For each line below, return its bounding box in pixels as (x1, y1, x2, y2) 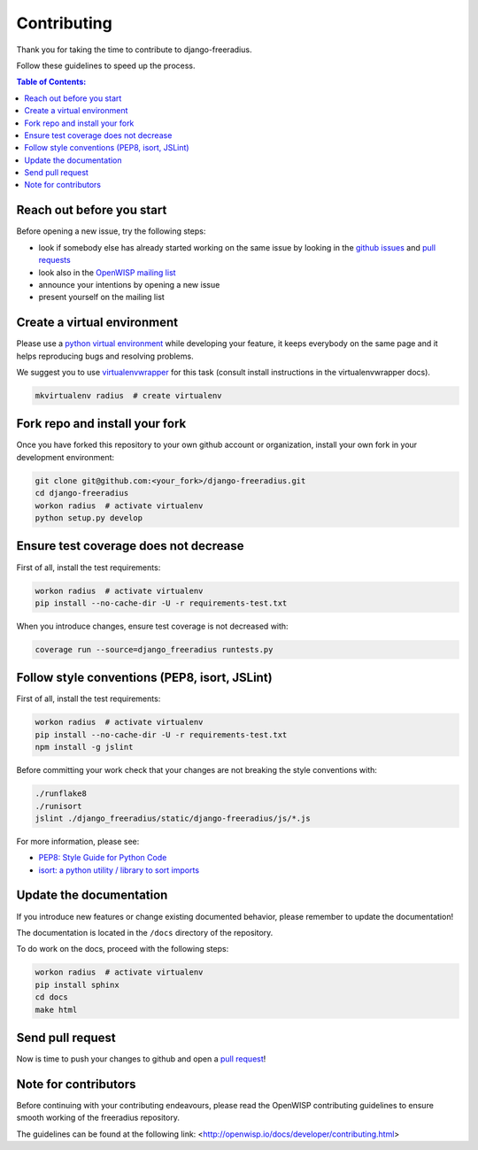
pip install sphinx (35, 979, 119, 990)
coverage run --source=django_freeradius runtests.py (35, 644, 274, 654)
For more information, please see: (16, 836, 140, 846)
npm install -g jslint (35, 742, 134, 753)
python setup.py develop (35, 513, 143, 523)
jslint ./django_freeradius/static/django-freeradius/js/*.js (35, 813, 311, 823)
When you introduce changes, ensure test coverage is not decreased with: (16, 621, 289, 631)
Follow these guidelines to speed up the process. (16, 60, 196, 71)
